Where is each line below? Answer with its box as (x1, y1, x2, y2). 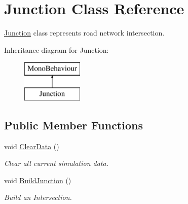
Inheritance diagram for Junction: (4, 44, 109, 55)
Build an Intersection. (4, 192, 72, 202)
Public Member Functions (4, 117, 143, 132)
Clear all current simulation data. (4, 158, 108, 168)
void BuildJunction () (4, 175, 71, 185)
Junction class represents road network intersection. (4, 27, 165, 38)
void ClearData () (4, 141, 59, 151)
